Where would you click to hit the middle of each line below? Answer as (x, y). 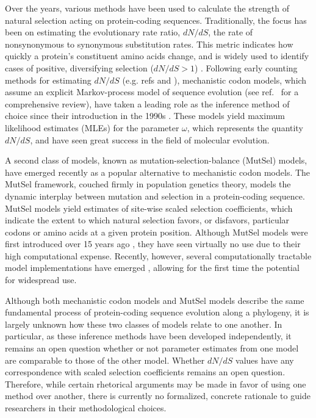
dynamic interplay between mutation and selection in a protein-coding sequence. (155, 196)
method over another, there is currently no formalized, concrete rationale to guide (158, 396)
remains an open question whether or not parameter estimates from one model (152, 348)
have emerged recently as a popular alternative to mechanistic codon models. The (158, 172)
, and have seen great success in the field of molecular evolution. (150, 139)
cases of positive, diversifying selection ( (79, 67)
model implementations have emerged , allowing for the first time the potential (152, 268)
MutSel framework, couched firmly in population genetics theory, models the (148, 184)
